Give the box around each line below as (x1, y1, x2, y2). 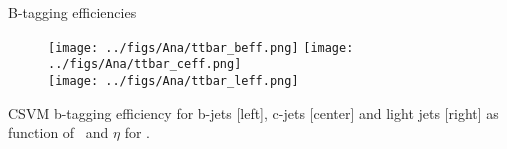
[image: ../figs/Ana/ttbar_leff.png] (48, 73, 299, 88)
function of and (8, 122, 109, 143)
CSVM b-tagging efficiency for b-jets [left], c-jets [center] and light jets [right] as (8, 102, 499, 123)
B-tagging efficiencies (8, 2, 137, 22)
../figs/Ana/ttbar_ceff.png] (48, 57, 242, 72)
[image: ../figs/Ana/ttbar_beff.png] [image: (48, 40, 354, 55)
